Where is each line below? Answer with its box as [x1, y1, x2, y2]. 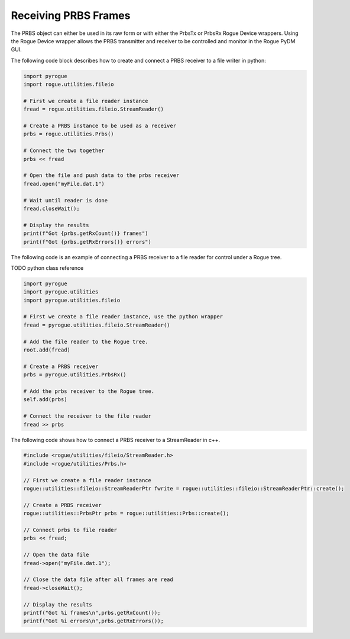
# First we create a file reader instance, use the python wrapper [23, 314, 223, 320]
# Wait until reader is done [23, 197, 108, 204]
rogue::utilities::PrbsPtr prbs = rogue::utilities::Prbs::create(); [23, 510, 229, 517]
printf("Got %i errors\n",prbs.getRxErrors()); [23, 618, 164, 624]
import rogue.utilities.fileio [23, 81, 115, 88]
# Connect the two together [23, 147, 105, 154]
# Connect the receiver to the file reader [23, 413, 152, 419]
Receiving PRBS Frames [11, 9, 131, 22]
